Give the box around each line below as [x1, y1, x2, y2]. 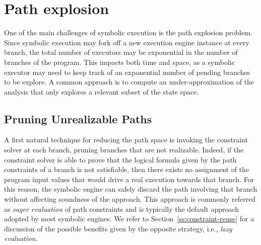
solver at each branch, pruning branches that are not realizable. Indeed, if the [4, 144, 244, 155]
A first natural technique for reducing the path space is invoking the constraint [4, 134, 248, 145]
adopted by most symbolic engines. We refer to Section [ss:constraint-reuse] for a [4, 213, 254, 224]
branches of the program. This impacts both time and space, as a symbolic [4, 56, 235, 67]
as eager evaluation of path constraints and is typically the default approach [4, 203, 239, 214]
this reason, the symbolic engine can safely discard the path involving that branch [4, 184, 257, 194]
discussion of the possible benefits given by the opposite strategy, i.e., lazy [4, 223, 232, 233]
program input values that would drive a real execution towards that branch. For [4, 174, 254, 184]
